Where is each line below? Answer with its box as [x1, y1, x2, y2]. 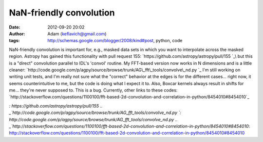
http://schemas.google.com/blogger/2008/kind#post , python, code [47, 38, 183, 44]
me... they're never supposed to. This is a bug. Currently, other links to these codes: [9, 87, 178, 93]
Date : [9, 24, 20, 30]
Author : [9, 31, 25, 36]
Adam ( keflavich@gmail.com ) [47, 31, 107, 36]
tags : [9, 38, 20, 44]
